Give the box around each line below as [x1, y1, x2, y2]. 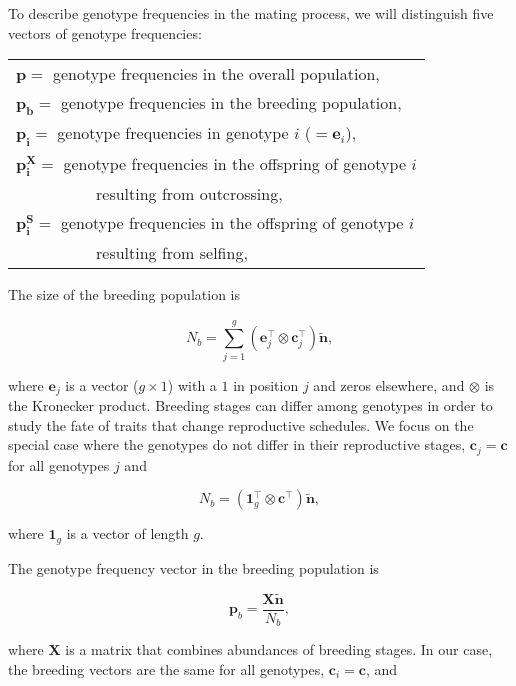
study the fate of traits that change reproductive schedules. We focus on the [8, 414, 474, 435]
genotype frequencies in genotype [57, 121, 289, 145]
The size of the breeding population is [8, 283, 240, 304]
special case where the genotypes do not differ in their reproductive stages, [8, 434, 466, 455]
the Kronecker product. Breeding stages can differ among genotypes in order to [8, 395, 493, 416]
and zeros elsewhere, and [313, 374, 465, 395]
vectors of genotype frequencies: [8, 22, 202, 43]
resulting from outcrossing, [96, 181, 283, 205]
